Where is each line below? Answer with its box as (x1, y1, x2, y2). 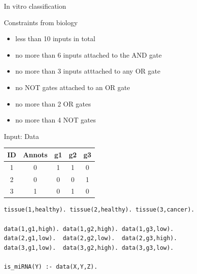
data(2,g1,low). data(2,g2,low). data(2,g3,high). (4, 235, 177, 242)
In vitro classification (4, 1, 66, 11)
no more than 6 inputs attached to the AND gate (15, 49, 162, 60)
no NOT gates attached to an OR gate (15, 82, 130, 92)
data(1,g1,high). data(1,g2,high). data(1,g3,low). (4, 225, 174, 232)
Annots (23, 149, 48, 159)
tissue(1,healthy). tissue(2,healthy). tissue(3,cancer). (4, 206, 195, 213)
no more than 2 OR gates (15, 98, 91, 108)
